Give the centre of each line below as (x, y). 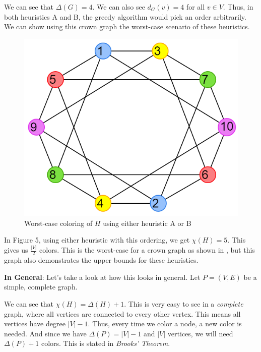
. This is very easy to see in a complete (184, 303)
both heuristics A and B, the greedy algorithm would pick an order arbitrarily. (125, 16)
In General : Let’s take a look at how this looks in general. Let (102, 277)
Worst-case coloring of (58, 223)
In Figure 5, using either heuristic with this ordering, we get (97, 240)
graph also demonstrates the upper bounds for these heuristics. (101, 260)
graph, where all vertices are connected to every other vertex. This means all (122, 313)
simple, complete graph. (41, 287)
